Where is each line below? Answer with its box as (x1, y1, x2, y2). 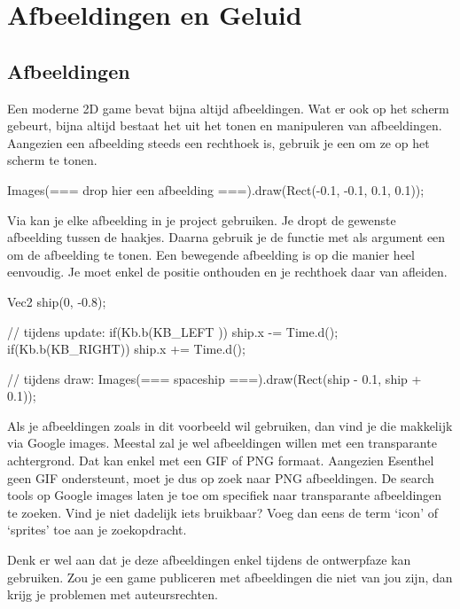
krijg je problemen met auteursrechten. (7, 585, 218, 604)
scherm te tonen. (7, 151, 97, 169)
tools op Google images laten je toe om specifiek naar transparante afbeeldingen (7, 486, 442, 504)
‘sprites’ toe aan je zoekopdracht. (7, 520, 187, 539)
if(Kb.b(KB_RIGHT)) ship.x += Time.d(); (7, 340, 246, 358)
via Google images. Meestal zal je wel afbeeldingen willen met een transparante (7, 433, 437, 452)
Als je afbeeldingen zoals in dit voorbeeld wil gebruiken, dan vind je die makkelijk (7, 416, 453, 434)
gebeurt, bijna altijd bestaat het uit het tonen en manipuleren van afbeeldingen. (7, 116, 442, 135)
